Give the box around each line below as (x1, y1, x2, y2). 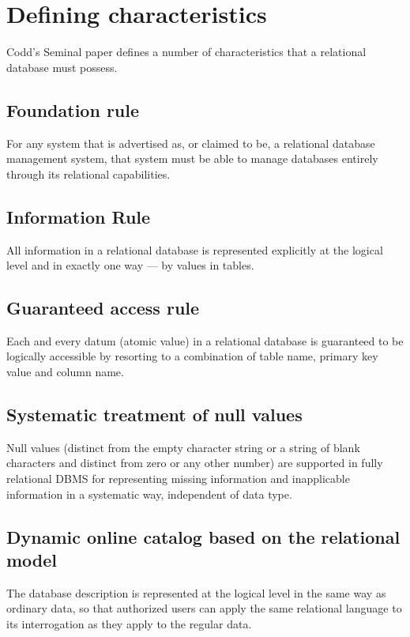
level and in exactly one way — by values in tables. (6, 257, 254, 273)
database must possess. (6, 58, 118, 75)
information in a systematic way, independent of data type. (6, 485, 292, 502)
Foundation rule (6, 97, 140, 122)
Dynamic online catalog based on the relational (6, 524, 401, 548)
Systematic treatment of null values (6, 402, 303, 427)
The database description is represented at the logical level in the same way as (6, 584, 386, 601)
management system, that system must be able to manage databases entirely (6, 150, 378, 167)
